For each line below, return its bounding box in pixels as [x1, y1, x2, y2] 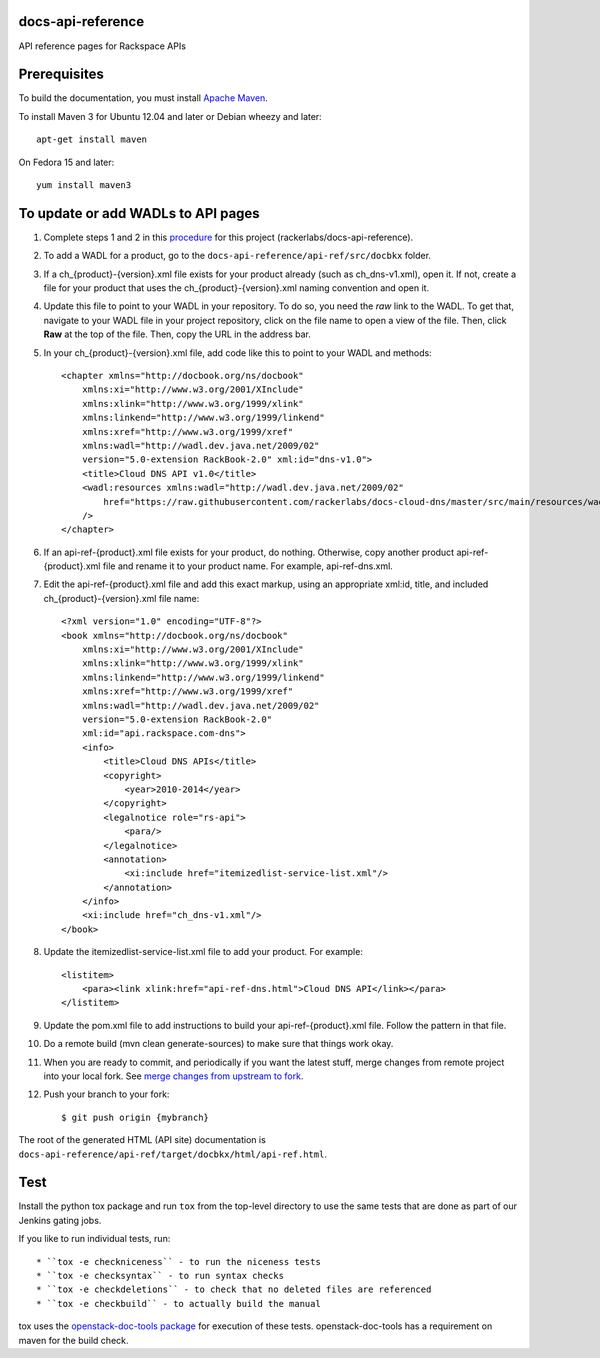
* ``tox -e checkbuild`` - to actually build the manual [36, 1298, 322, 1309]
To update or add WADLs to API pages [18, 205, 260, 222]
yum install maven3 [36, 179, 132, 190]
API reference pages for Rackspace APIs [18, 40, 187, 52]
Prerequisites [18, 66, 104, 83]
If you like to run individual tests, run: [18, 1233, 171, 1245]
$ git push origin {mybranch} [61, 1111, 210, 1123]
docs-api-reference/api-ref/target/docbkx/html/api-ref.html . [18, 1148, 327, 1160]
